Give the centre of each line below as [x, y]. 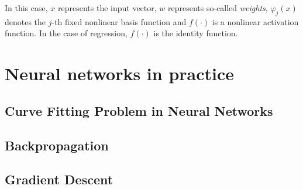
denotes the [25, 21]
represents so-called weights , [218, 8]
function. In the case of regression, [66, 33]
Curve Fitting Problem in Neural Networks [139, 110]
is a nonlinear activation [255, 21]
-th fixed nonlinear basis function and [119, 21]
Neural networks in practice [120, 73]
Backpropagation [57, 145]
